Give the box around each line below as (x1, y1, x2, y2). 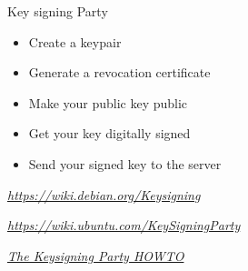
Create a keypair (28, 32, 122, 51)
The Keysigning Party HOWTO (7, 246, 184, 265)
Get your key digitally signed (28, 124, 191, 143)
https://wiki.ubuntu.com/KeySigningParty (7, 216, 241, 235)
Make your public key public (28, 93, 188, 112)
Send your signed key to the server (28, 154, 222, 173)
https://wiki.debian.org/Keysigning (7, 185, 201, 204)
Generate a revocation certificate (28, 63, 211, 82)
